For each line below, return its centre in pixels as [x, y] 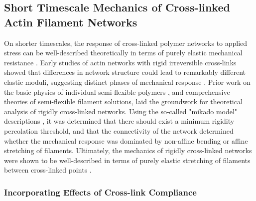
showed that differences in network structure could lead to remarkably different [125, 72]
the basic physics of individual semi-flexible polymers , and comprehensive [117, 92]
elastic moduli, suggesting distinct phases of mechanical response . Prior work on [127, 82]
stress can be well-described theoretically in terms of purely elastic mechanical [123, 53]
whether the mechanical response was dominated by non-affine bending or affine [126, 140]
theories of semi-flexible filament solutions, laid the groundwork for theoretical [123, 101]
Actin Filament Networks [71, 22]
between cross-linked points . [48, 170]
